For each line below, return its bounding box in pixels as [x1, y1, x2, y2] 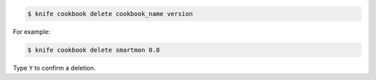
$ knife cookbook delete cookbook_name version [27, 10, 193, 17]
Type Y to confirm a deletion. [13, 63, 96, 72]
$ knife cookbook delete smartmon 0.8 [27, 46, 160, 54]
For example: [13, 28, 51, 36]
